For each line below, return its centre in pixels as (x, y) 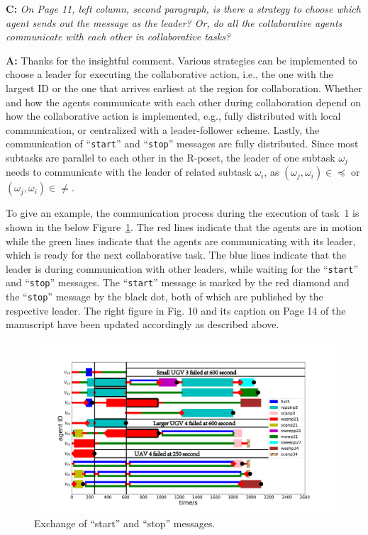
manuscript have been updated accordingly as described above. (143, 324)
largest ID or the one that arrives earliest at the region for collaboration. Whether (184, 88)
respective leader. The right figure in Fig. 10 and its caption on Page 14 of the (176, 310)
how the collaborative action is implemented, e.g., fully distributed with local (173, 116)
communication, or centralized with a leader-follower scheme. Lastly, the (163, 129)
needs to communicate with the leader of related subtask (129, 172)
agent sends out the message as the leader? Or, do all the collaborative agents (174, 22)
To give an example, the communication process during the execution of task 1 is (183, 213)
